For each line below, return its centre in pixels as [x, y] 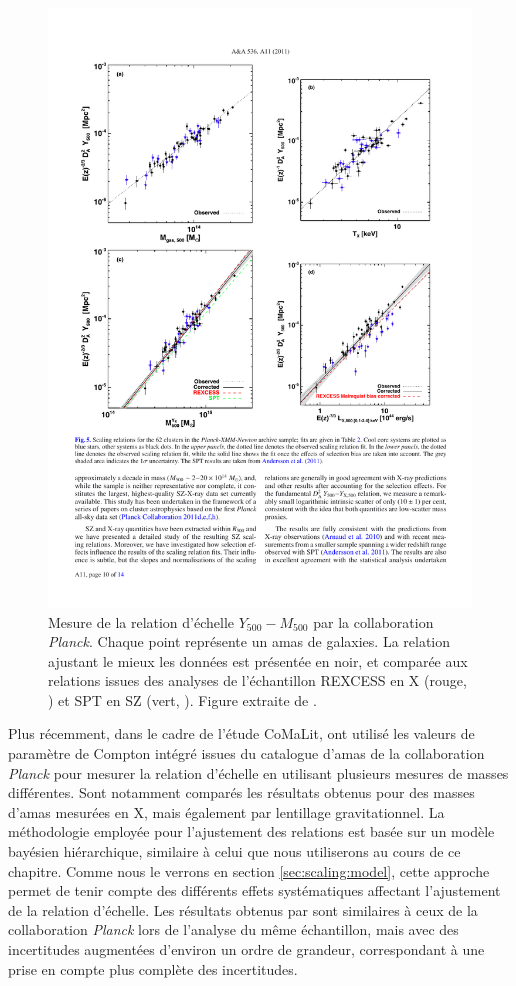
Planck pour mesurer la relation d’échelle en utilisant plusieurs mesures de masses [258, 772]
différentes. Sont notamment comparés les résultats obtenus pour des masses [241, 792]
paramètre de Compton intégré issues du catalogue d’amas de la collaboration [246, 753]
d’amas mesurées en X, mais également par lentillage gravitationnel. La [226, 811]
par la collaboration [373, 621]
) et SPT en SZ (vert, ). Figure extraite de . [182, 699]
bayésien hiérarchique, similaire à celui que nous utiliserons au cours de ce [234, 851]
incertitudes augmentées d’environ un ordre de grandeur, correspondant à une [246, 949]
